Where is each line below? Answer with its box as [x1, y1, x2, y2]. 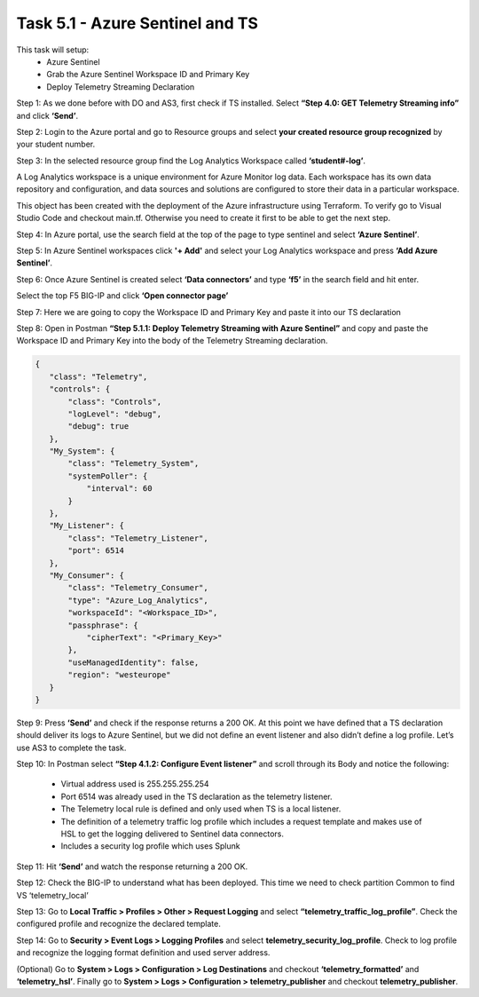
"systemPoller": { [67, 471, 148, 481]
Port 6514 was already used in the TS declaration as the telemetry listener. [60, 791, 333, 802]
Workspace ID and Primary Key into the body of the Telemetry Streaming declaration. [16, 336, 328, 346]
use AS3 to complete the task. [16, 742, 127, 753]
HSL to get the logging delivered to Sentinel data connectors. [60, 828, 284, 839]
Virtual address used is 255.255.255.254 [60, 779, 209, 789]
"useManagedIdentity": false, [67, 657, 200, 668]
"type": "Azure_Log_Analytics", [67, 595, 208, 605]
